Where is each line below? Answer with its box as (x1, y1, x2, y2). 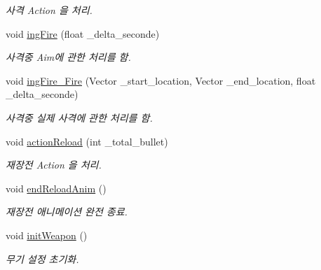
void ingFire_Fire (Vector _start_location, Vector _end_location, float (6, 73, 316, 87)
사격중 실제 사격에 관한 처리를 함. (6, 110, 153, 125)
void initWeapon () (6, 227, 88, 242)
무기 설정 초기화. (6, 251, 79, 266)
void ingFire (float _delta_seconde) (6, 26, 160, 41)
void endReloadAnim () (6, 180, 107, 195)
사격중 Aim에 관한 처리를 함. (6, 50, 131, 64)
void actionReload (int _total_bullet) (6, 134, 168, 148)
